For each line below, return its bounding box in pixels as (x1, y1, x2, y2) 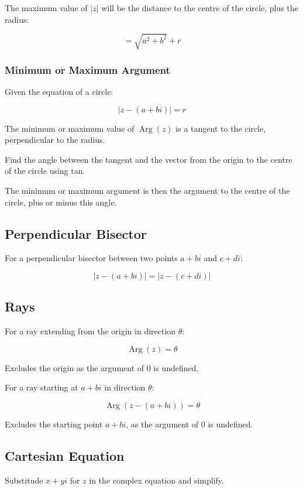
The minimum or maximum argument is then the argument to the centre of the (5, 184, 290, 196)
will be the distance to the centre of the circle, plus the (101, 2, 298, 13)
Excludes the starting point (5, 417, 103, 430)
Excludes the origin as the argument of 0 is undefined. (5, 361, 199, 374)
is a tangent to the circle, (175, 122, 266, 134)
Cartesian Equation (5, 446, 125, 464)
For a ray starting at (5, 381, 78, 393)
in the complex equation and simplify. (89, 474, 224, 486)
